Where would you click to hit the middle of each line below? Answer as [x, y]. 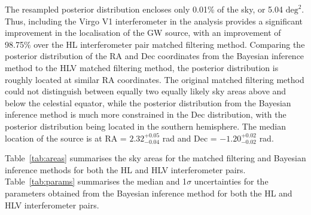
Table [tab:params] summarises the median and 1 [96, 181]
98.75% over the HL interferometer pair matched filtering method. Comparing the [155, 44]
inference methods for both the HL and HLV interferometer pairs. [125, 169]
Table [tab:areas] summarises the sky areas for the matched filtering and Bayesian [155, 158]
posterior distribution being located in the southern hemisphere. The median [145, 126]
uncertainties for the [231, 181]
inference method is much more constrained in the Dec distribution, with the [146, 114]
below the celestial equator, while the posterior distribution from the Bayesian [148, 102]
